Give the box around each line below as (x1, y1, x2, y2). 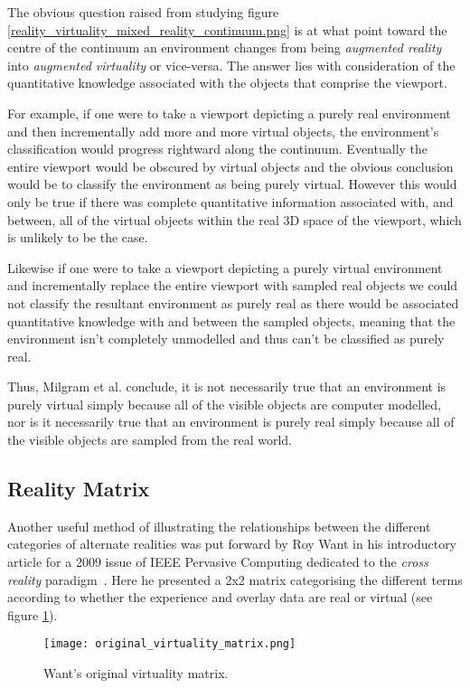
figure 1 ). (7, 605, 58, 624)
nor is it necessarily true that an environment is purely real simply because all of (7, 412, 455, 431)
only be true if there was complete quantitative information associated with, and (7, 192, 454, 211)
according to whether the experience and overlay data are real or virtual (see (7, 588, 433, 607)
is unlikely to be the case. (7, 228, 148, 247)
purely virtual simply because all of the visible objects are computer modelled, (7, 394, 441, 413)
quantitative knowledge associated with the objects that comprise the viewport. (7, 73, 447, 92)
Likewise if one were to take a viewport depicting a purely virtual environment (7, 258, 443, 277)
